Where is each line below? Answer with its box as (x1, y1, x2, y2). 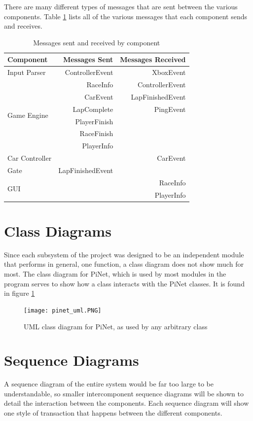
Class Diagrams (4, 220, 111, 241)
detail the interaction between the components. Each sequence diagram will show (4, 398, 249, 408)
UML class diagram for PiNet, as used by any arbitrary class (24, 321, 208, 331)
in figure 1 (4, 288, 35, 298)
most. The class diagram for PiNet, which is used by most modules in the (4, 269, 226, 279)
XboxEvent (152, 67, 186, 77)
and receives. (4, 21, 42, 31)
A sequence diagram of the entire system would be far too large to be (4, 379, 214, 389)
